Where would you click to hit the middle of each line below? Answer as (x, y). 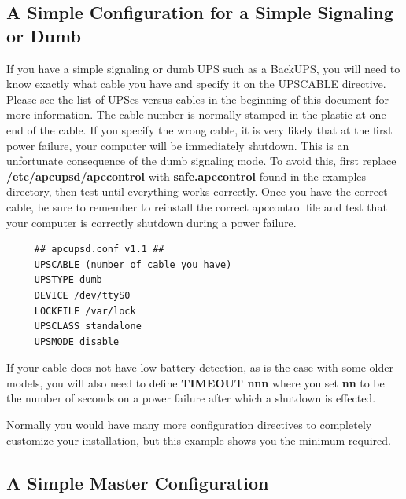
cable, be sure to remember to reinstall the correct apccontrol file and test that (197, 206)
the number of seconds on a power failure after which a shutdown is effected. (191, 398)
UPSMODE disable (77, 341)
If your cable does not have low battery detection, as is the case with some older (200, 367)
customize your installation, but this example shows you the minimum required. (199, 440)
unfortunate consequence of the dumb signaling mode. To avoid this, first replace (201, 161)
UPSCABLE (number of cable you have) (133, 264)
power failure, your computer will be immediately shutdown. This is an (178, 145)
